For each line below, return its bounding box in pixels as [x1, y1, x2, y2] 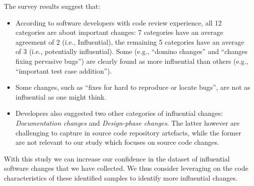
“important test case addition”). [15, 65, 112, 76]
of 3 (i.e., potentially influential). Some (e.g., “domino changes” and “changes [15, 46, 248, 56]
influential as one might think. [15, 91, 106, 102]
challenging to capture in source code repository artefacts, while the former [15, 127, 241, 137]
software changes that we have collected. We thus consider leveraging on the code [4, 163, 249, 173]
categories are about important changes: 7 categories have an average [15, 27, 224, 37]
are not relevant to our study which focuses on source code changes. [15, 137, 219, 147]
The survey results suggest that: [4, 1, 101, 11]
